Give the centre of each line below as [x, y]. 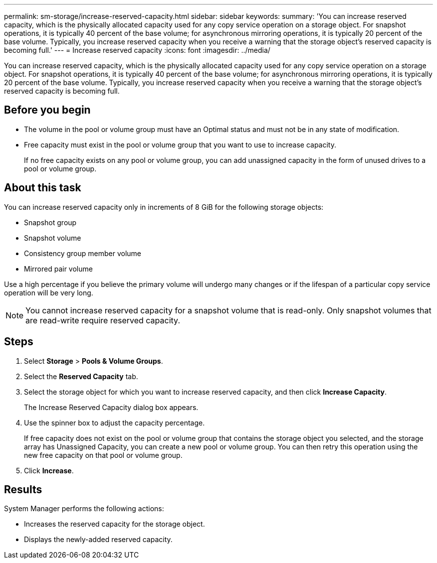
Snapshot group [50, 222]
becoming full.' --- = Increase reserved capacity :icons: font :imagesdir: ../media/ [137, 50]
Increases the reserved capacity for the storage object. [114, 524]
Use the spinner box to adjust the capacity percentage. [114, 422]
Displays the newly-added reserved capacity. [98, 540]
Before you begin [47, 110]
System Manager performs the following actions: [84, 509]
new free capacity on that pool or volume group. [103, 455]
